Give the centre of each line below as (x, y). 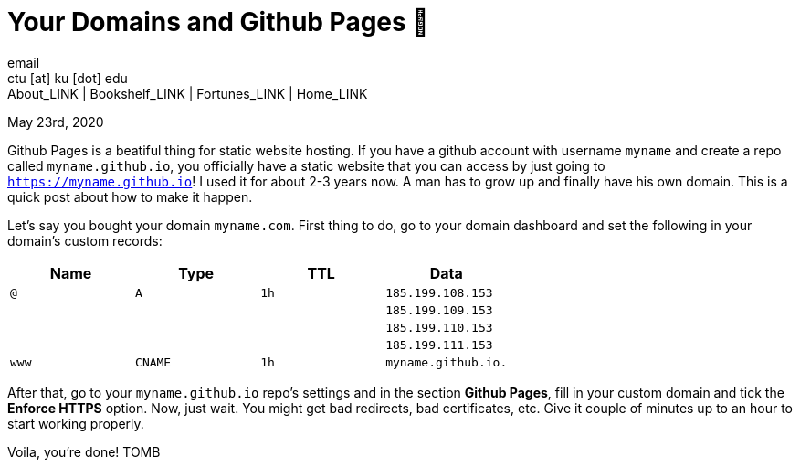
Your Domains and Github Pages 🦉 (218, 22)
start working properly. (76, 423)
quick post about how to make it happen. (130, 196)
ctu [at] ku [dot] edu (68, 78)
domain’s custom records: (85, 240)
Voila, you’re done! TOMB (84, 451)
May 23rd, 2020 (56, 122)
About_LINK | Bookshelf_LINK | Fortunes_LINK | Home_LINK (188, 93)
